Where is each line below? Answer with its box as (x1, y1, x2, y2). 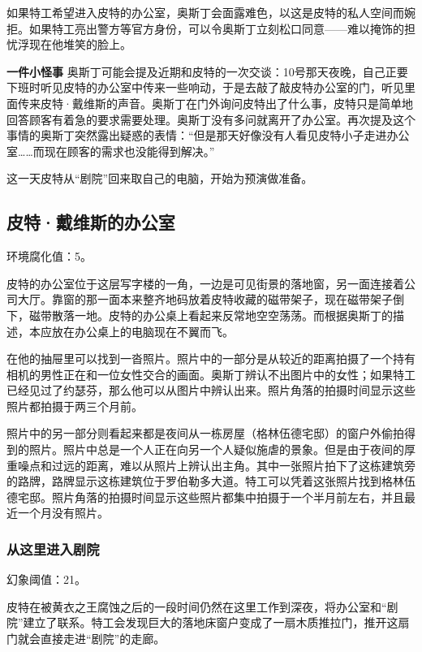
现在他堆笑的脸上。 (28, 36, 131, 53)
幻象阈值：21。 (6, 571, 86, 588)
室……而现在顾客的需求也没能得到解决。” (6, 142, 215, 159)
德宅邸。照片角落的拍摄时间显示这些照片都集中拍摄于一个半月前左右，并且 (6, 488, 404, 505)
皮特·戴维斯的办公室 (6, 209, 175, 235)
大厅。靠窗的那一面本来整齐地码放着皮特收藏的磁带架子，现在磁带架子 (17, 291, 393, 308)
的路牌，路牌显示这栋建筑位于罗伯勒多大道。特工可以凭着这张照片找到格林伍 (6, 473, 416, 490)
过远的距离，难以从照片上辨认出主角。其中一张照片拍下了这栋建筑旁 (51, 456, 416, 473)
